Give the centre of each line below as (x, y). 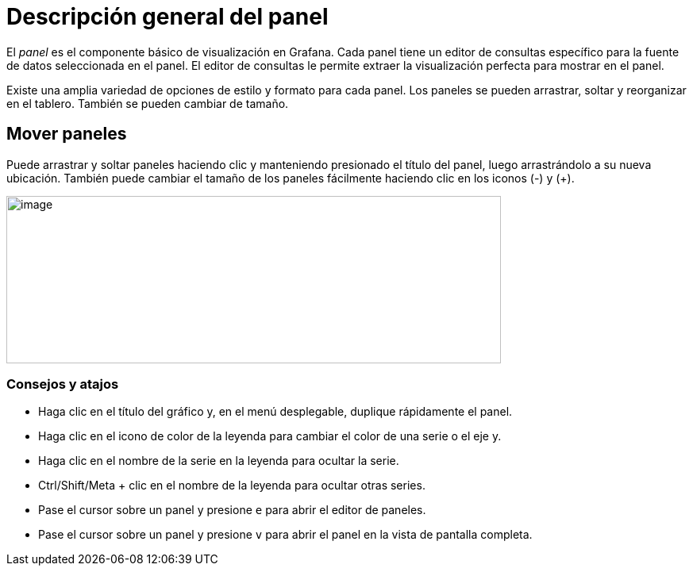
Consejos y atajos (63, 384)
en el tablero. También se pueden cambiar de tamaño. (148, 103)
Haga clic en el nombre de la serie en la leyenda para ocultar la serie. (219, 461)
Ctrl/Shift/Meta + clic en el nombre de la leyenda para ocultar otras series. (232, 486)
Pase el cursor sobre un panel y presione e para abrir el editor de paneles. (232, 510)
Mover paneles (67, 134)
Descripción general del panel (167, 17)
